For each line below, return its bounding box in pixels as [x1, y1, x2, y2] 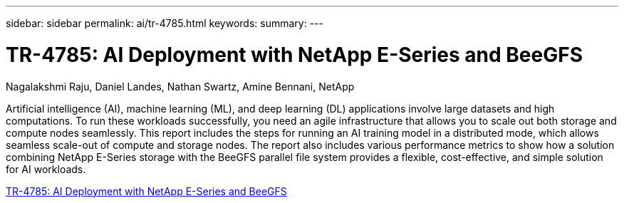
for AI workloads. [6, 162, 86, 175]
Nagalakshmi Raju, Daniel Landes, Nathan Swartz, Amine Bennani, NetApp [6, 80, 355, 93]
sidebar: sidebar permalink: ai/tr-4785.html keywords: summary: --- [6, 17, 323, 29]
